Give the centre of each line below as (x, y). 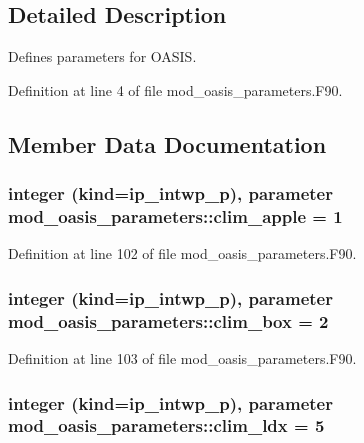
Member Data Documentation (167, 143)
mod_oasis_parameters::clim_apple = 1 (175, 216)
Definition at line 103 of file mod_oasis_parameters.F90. (182, 358)
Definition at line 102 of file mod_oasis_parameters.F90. (182, 253)
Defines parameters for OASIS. (102, 56)
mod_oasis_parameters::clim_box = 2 (168, 320)
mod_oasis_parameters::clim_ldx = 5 (166, 425)
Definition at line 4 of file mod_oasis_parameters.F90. (175, 89)
